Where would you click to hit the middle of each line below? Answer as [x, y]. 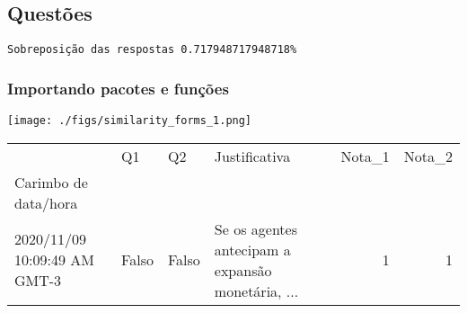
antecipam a [252, 249]
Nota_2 [428, 156]
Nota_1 [365, 156]
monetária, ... [256, 291]
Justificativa [252, 156]
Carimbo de [51, 182]
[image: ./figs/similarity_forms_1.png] [130, 121]
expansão [243, 270]
